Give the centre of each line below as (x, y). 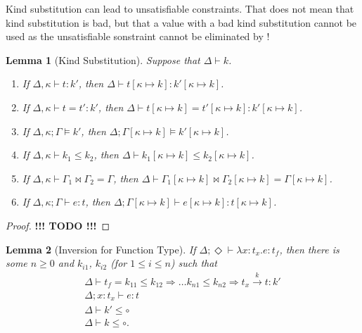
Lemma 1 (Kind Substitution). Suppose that (103, 59)
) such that (194, 263)
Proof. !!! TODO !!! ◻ (58, 225)
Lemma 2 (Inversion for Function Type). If (101, 249)
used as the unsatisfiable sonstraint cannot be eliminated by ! (138, 36)
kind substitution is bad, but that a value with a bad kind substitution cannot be (181, 22)
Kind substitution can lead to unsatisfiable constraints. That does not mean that (180, 8)
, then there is (309, 249)
